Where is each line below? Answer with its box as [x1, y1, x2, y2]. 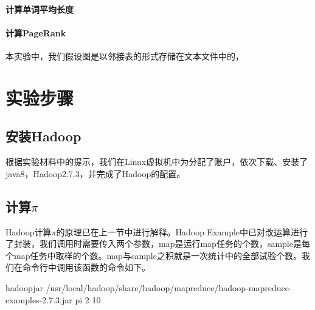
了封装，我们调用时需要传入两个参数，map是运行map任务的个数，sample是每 [5, 237, 310, 250]
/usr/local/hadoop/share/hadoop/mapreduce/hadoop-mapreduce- [46, 281, 292, 294]
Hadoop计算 [5, 225, 52, 238]
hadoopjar [5, 281, 43, 294]
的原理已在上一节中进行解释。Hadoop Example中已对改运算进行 [56, 225, 308, 238]
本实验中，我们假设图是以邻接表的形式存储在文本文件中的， [5, 49, 244, 62]
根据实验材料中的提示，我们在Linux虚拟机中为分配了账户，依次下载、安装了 [5, 155, 308, 168]
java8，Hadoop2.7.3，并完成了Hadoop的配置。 [5, 167, 185, 180]
